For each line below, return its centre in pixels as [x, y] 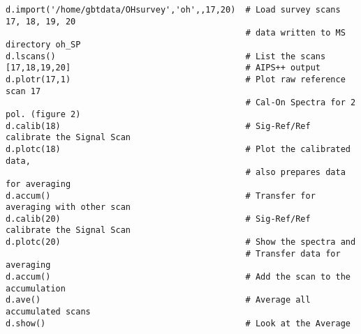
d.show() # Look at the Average [178, 323]
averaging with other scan [68, 207]
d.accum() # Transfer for [161, 196]
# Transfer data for [293, 253]
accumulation [36, 288]
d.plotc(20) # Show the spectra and [181, 242]
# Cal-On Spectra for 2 [301, 103]
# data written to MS [295, 33]
